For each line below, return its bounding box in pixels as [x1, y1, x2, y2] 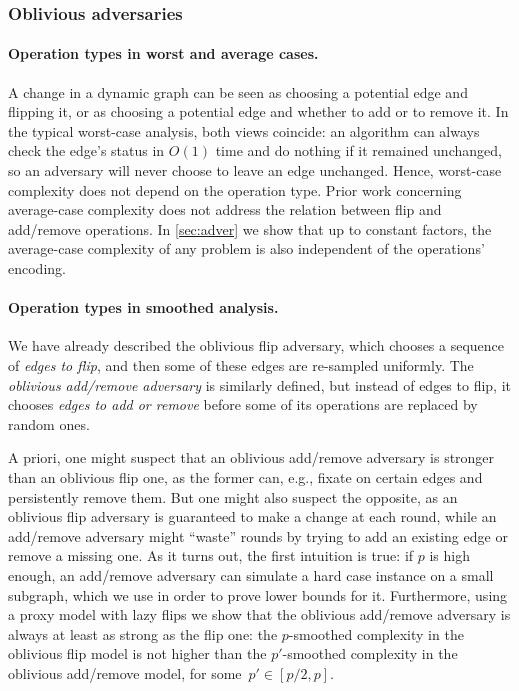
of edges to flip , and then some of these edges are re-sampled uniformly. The [8, 354, 474, 375]
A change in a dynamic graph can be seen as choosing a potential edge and [8, 81, 468, 102]
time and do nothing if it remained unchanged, [215, 140, 502, 161]
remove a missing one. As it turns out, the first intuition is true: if [8, 545, 414, 566]
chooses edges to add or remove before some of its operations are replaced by [8, 394, 478, 415]
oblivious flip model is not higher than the [8, 643, 267, 664]
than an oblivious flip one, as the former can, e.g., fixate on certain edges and [8, 466, 483, 487]
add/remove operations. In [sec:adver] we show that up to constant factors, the [8, 218, 492, 239]
